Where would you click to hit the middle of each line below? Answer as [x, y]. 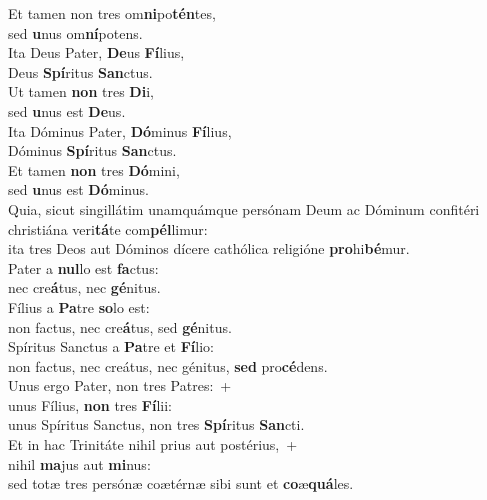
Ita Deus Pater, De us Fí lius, [96, 52]
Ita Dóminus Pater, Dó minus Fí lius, [120, 130]
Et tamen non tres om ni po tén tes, [112, 13]
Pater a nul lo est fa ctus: [83, 267]
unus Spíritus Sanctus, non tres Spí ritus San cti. [156, 424]
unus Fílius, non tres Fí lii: [90, 404]
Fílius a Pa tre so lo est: [79, 306]
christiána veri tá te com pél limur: [108, 228]
